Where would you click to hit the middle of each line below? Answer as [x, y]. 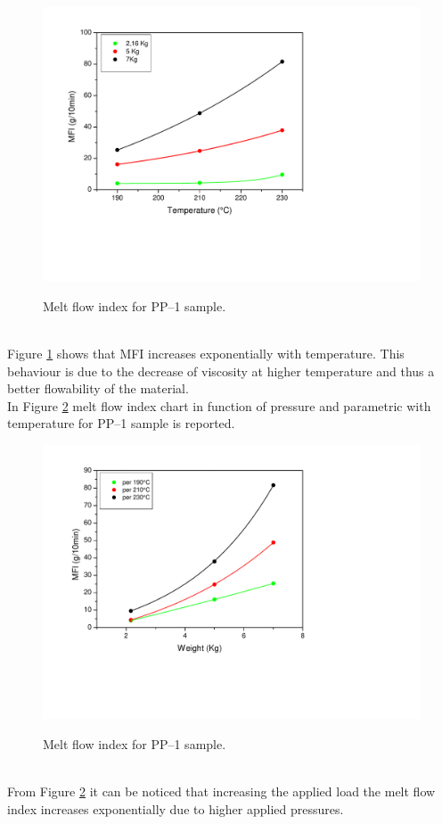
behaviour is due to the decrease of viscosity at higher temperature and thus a [221, 371]
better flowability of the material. [98, 388]
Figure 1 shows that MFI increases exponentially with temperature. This [206, 354]
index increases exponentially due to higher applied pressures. [176, 808]
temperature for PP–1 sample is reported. [121, 423]
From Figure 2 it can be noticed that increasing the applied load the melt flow [221, 791]
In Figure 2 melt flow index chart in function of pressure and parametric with [219, 405]
